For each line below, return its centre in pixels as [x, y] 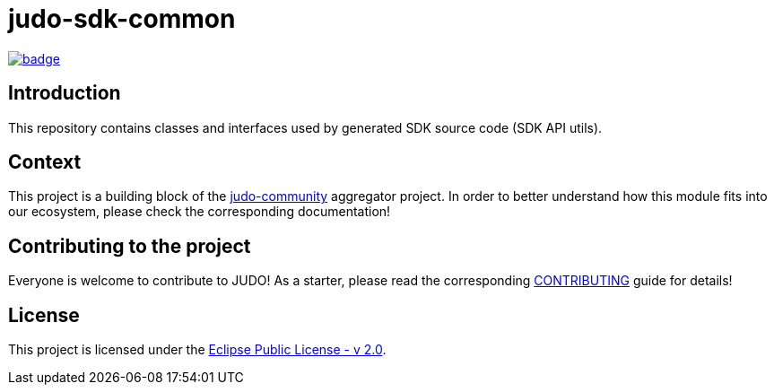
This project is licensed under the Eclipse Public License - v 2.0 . [197, 350]
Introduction [65, 93]
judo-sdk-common [122, 19]
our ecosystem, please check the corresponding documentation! [200, 212]
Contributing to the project [130, 246]
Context [45, 162]
